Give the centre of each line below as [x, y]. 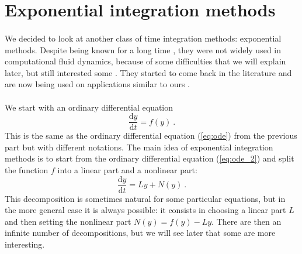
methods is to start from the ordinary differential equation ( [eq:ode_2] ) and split [150, 158]
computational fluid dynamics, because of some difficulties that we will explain [145, 61]
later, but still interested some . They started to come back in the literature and [148, 72]
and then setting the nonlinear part [68, 221]
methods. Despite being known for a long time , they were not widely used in [143, 49]
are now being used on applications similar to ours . [98, 84]
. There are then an [247, 221]
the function [27, 169]
